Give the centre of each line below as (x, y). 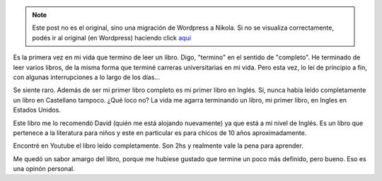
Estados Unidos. (37, 110)
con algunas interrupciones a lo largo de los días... (87, 77)
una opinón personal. (44, 169)
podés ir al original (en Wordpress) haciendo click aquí (111, 37)
